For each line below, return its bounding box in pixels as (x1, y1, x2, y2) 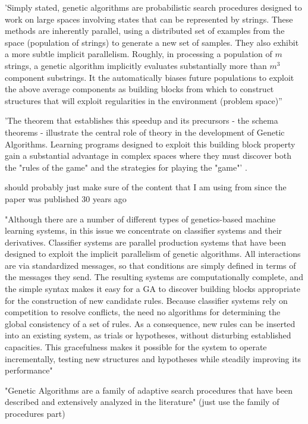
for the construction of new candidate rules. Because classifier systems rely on (5, 294, 288, 306)
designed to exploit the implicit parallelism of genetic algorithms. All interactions (5, 247, 301, 260)
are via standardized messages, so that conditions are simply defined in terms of (5, 259, 296, 271)
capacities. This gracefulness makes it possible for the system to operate (5, 341, 267, 353)
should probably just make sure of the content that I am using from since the (5, 181, 287, 193)
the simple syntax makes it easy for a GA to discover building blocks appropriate (5, 282, 300, 295)
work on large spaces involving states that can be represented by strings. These (5, 12, 293, 25)
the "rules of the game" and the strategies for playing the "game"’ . (5, 161, 247, 173)
